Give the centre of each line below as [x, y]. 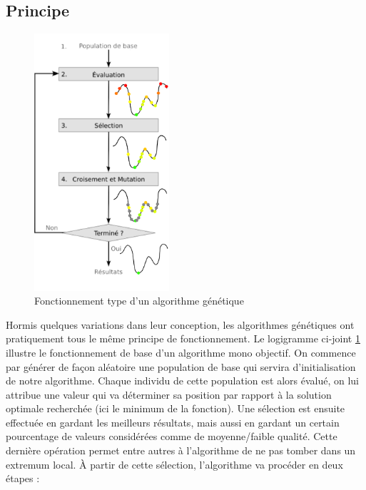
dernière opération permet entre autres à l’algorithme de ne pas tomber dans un [181, 450]
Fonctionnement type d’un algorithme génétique [139, 301]
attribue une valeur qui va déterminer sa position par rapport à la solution [169, 394]
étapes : [23, 478]
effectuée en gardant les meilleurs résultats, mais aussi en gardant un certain [173, 422]
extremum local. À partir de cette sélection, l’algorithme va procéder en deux [174, 464]
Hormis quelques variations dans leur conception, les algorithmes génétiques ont [180, 324]
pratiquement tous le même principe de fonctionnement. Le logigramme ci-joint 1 [183, 338]
